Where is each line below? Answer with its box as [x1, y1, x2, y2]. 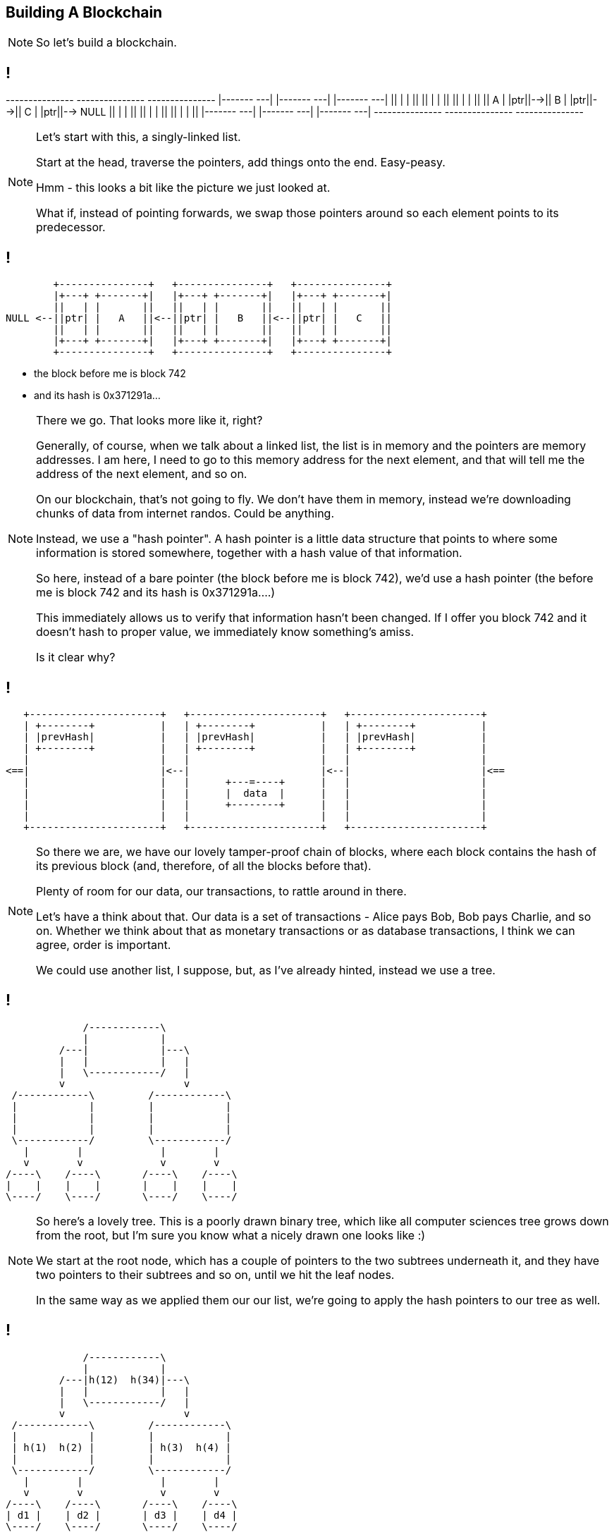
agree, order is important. [36, 937, 171, 952]
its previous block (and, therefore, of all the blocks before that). [36, 858, 372, 873]
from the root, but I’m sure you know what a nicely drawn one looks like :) [36, 1227, 426, 1242]
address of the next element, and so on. [36, 467, 247, 482]
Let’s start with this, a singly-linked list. [36, 130, 241, 145]
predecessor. [36, 220, 106, 235]
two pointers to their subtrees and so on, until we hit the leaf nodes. [36, 1267, 395, 1282]
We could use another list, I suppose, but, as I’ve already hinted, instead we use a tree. [36, 962, 496, 977]
